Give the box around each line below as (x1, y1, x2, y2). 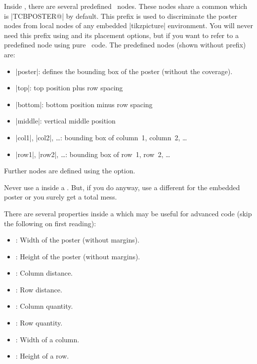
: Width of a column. (15, 334, 80, 344)
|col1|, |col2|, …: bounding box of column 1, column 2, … (15, 132, 187, 142)
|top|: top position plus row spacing (15, 82, 123, 93)
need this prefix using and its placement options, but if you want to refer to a (4, 30, 239, 40)
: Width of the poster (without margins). (15, 235, 140, 245)
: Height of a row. (15, 351, 69, 361)
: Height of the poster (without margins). (15, 251, 140, 261)
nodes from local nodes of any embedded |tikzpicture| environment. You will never (4, 20, 253, 31)
